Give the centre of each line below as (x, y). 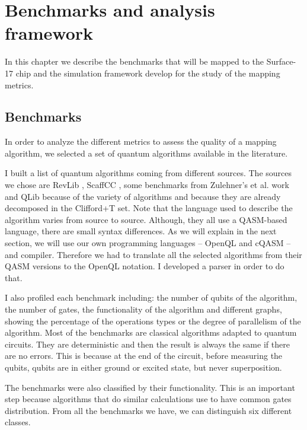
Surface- (281, 61)
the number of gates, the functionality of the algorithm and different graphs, (143, 309)
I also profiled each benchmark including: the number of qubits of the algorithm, (151, 297)
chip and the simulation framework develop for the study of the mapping (148, 73)
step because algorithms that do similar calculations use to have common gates (148, 399)
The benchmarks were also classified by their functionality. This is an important (150, 387)
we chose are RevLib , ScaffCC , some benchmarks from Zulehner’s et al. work (147, 185)
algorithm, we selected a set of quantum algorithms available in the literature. (146, 153)
